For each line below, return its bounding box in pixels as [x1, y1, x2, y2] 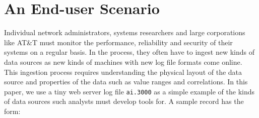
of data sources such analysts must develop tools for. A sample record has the [4, 96, 244, 106]
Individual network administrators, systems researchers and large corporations [4, 27, 245, 38]
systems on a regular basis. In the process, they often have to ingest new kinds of [4, 47, 254, 57]
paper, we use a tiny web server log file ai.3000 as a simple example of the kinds [4, 86, 255, 96]
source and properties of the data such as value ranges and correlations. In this [4, 76, 248, 87]
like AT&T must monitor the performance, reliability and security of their [4, 37, 233, 47]
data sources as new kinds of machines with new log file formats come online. [4, 56, 242, 67]
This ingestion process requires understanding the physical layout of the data [4, 66, 242, 77]
